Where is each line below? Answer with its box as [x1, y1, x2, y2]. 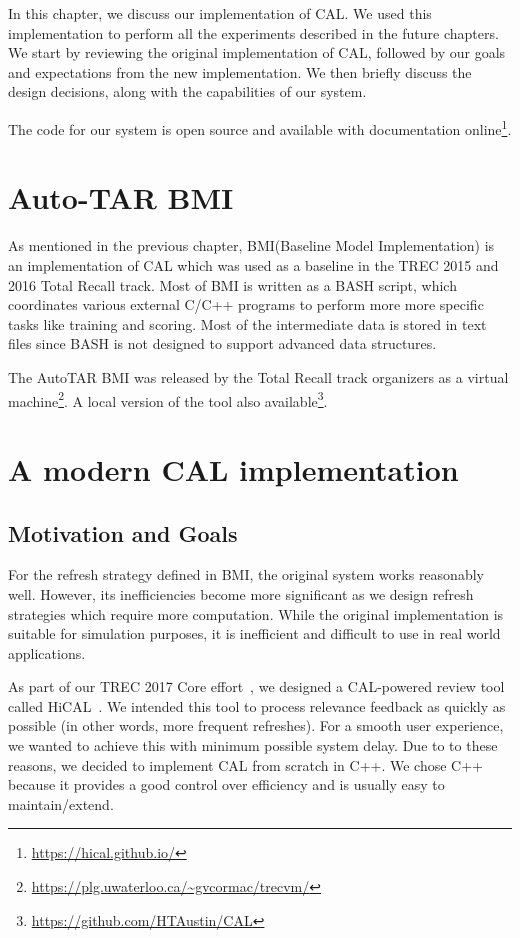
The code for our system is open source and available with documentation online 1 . [8, 115, 512, 139]
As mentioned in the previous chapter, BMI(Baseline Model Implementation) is [8, 235, 495, 256]
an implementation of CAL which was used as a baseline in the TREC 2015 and [8, 254, 499, 275]
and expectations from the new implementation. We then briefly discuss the [8, 61, 472, 82]
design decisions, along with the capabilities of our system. [8, 81, 367, 102]
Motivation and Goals [8, 517, 238, 548]
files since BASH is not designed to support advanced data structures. [8, 333, 437, 354]
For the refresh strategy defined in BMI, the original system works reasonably [8, 564, 484, 585]
